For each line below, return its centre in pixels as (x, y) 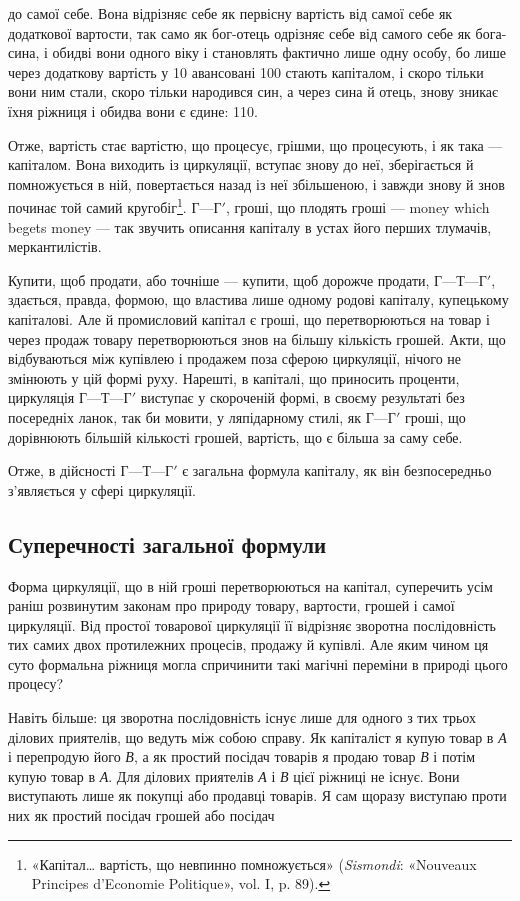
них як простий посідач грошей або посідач (141, 815)
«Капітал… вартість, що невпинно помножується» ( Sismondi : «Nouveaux (254, 863)
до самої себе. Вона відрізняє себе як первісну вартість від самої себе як (230, 13)
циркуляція (41, 397)
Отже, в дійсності (62, 470)
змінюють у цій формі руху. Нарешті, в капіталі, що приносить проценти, (234, 377)
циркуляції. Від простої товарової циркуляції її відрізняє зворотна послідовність (252, 624)
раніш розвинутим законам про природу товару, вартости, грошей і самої (231, 605)
